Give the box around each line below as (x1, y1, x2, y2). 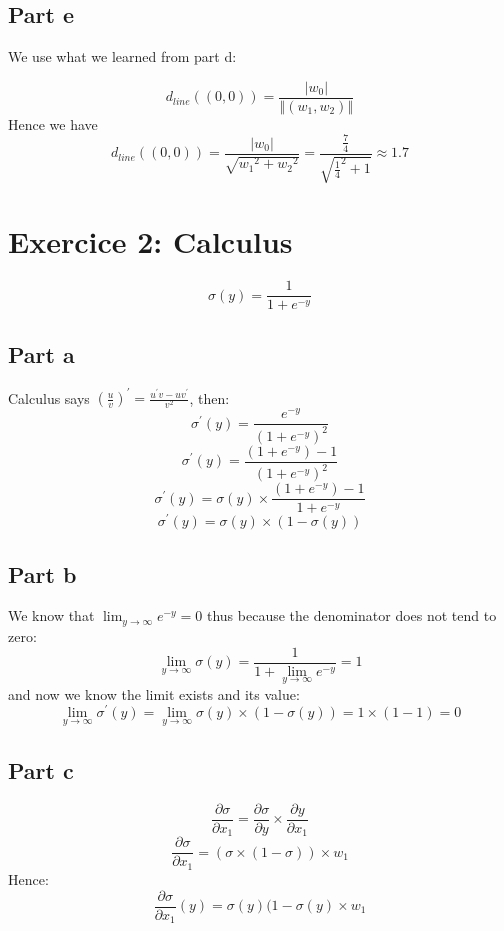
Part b (8, 558, 77, 589)
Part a (8, 338, 75, 369)
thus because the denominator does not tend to (206, 605, 497, 626)
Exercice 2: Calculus (8, 221, 293, 262)
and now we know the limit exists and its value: (8, 683, 300, 704)
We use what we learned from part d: (8, 46, 237, 67)
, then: (189, 387, 230, 408)
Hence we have (8, 113, 98, 134)
